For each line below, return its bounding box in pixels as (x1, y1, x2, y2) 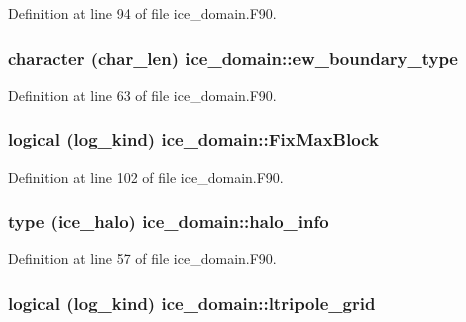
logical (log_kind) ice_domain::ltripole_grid (8, 290, 376, 315)
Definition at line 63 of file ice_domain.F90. (8, 84, 277, 105)
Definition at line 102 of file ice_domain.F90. (8, 166, 284, 187)
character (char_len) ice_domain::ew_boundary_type (8, 45, 458, 70)
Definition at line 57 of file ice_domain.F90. (8, 248, 277, 269)
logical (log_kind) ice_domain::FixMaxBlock (8, 127, 379, 152)
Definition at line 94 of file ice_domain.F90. (8, 3, 277, 23)
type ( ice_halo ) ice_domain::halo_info (8, 209, 329, 234)
